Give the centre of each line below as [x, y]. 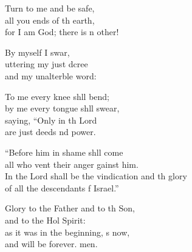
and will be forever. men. [51, 244]
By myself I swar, [37, 52]
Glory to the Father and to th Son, [70, 208]
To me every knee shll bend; [57, 96]
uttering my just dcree [46, 64]
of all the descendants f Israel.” [62, 187]
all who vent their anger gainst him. [72, 164]
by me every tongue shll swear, [62, 108]
